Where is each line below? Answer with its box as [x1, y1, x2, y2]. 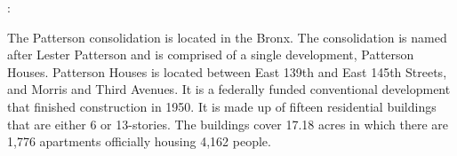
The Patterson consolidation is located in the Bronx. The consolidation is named [7, 27, 447, 46]
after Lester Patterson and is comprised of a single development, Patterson [7, 45, 414, 64]
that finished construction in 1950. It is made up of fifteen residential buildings [7, 97, 437, 115]
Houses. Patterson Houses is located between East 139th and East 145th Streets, [7, 62, 447, 81]
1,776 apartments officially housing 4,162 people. [7, 132, 271, 151]
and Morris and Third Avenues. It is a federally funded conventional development [7, 80, 451, 98]
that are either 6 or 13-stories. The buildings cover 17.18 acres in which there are [7, 114, 449, 133]
